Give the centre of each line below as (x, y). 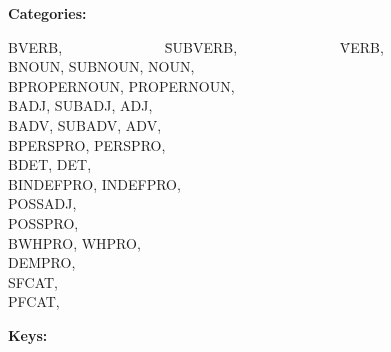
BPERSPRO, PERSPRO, (87, 144)
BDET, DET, (50, 164)
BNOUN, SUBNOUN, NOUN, (101, 66)
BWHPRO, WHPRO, (74, 242)
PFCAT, (34, 301)
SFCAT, (33, 281)
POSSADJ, (42, 203)
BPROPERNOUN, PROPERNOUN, (121, 85)
